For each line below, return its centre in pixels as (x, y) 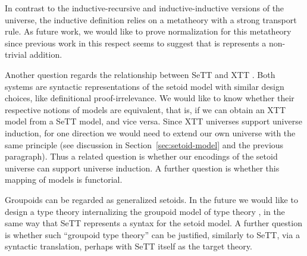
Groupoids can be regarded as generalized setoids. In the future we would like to (151, 199)
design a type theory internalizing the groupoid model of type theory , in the (145, 211)
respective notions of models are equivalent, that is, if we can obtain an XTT (145, 109)
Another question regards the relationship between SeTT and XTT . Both (140, 74)
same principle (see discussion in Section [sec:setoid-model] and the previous (144, 144)
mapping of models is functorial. (64, 179)
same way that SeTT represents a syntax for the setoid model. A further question (153, 223)
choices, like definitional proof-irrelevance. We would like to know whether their (150, 98)
